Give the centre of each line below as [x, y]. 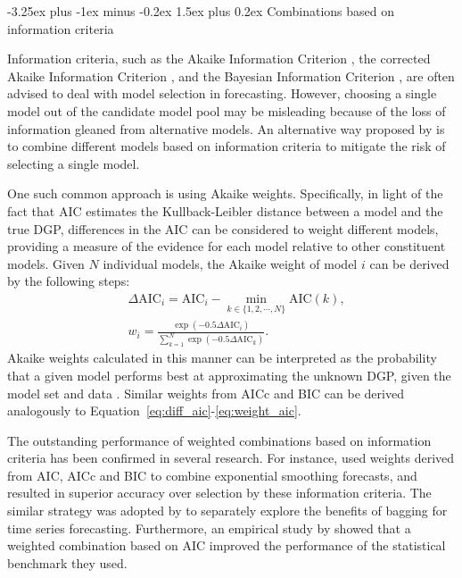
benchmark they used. [67, 562]
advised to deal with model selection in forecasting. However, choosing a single [222, 93]
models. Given [46, 263]
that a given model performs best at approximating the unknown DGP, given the [229, 375]
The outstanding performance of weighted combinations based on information [219, 440]
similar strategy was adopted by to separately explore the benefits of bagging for [227, 511]
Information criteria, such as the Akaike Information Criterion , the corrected [219, 59]
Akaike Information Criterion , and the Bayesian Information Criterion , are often [231, 75]
